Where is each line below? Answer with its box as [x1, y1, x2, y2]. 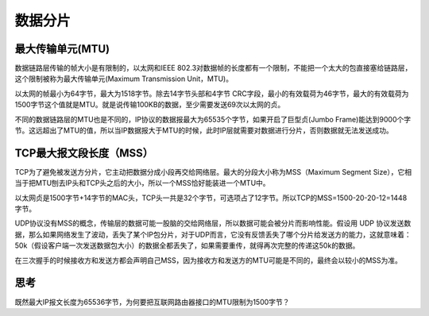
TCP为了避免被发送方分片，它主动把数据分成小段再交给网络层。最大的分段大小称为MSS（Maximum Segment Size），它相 [14, 167, 412, 176]
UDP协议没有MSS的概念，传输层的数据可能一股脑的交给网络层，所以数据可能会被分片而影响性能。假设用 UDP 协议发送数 [14, 218, 412, 228]
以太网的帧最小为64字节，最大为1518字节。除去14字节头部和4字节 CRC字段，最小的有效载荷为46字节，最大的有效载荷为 [14, 88, 409, 98]
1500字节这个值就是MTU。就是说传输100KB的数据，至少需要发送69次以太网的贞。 [14, 100, 285, 110]
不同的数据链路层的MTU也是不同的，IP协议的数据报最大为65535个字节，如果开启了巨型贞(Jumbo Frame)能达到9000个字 [14, 114, 412, 124]
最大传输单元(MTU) [14, 42, 110, 56]
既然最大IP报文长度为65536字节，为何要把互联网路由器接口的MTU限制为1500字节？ [14, 297, 290, 306]
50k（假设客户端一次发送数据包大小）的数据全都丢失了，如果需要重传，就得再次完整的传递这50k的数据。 [14, 241, 360, 250]
